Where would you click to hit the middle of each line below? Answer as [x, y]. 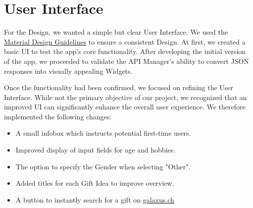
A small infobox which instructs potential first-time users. [103, 133]
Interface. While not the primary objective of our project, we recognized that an [126, 97]
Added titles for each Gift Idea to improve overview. [95, 183]
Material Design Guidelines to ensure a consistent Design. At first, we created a [125, 41]
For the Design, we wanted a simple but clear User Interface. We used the [116, 32]
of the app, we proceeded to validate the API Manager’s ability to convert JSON [126, 61]
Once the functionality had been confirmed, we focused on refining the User [119, 87]
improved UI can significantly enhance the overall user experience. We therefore [125, 107]
